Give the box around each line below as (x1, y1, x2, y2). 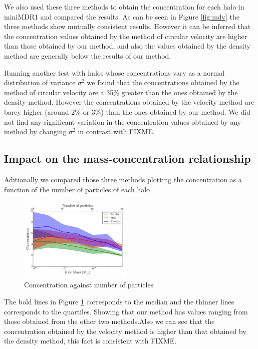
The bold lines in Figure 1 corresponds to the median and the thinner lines (4, 296, 234, 306)
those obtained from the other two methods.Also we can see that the (4, 316, 215, 326)
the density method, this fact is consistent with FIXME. (4, 335, 177, 346)
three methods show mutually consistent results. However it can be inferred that (4, 21, 251, 32)
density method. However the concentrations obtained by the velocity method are (4, 97, 254, 107)
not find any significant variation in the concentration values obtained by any (4, 116, 241, 127)
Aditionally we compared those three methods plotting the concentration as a (4, 174, 242, 184)
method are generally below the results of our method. (4, 50, 171, 61)
